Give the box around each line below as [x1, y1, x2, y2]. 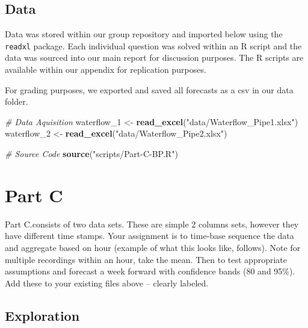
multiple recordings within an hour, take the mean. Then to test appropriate [5, 253, 287, 265]
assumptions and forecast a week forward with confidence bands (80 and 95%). [5, 265, 295, 277]
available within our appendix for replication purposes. [5, 63, 206, 76]
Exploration [5, 306, 80, 324]
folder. [5, 95, 28, 108]
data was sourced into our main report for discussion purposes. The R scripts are [5, 51, 304, 64]
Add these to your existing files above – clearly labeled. [5, 276, 209, 289]
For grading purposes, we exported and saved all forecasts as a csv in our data [5, 83, 294, 96]
